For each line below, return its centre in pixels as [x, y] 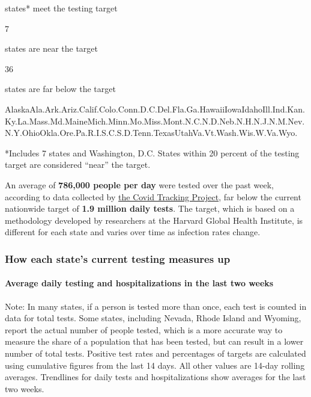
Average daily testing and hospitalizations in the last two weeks [139, 283]
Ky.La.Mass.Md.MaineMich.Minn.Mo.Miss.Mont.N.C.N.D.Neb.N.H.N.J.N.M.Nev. [155, 121]
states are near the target [52, 48]
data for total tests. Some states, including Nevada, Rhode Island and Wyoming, [153, 318]
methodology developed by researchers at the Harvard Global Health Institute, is [154, 220]
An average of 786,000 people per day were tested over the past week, [139, 184]
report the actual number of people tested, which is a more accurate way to [144, 329]
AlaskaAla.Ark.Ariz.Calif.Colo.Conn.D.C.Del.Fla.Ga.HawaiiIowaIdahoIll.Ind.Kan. [155, 109]
